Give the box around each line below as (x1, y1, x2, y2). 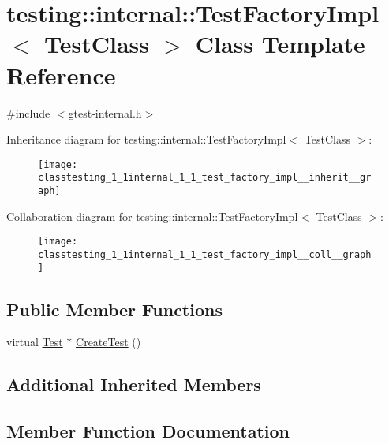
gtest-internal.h (68, 104, 142, 121)
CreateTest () (76, 334, 141, 350)
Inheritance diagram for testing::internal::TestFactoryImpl (6, 131, 286, 147)
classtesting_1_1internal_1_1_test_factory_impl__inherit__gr (38, 172, 372, 184)
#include (6, 104, 50, 121)
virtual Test (6, 334, 63, 350)
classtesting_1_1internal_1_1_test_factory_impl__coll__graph (38, 248, 372, 260)
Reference (6, 58, 116, 91)
